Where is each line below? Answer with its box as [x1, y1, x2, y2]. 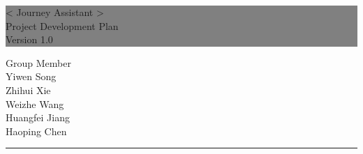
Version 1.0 [6, 32, 53, 47]
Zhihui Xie [6, 82, 51, 97]
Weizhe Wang [6, 96, 64, 111]
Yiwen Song [6, 69, 57, 84]
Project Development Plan [6, 18, 119, 33]
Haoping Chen [6, 123, 67, 138]
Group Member [6, 55, 71, 70]
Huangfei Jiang [6, 110, 70, 125]
